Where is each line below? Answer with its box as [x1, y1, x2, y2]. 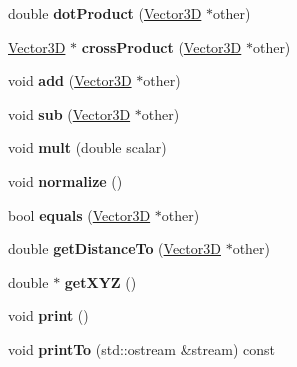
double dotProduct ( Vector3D [8, 3, 202, 23]
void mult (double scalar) [8, 137, 167, 158]
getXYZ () [64, 271, 137, 292]
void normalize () [8, 170, 123, 191]
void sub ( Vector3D [8, 103, 131, 124]
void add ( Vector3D [8, 70, 132, 91]
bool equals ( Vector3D [8, 204, 151, 225]
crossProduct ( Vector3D [81, 36, 242, 57]
